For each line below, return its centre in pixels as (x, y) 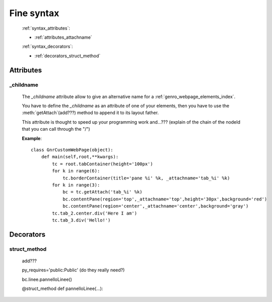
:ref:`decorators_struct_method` (67, 56)
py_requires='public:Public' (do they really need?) (73, 270)
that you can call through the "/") (56, 129)
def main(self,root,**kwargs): (80, 157)
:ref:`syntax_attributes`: (46, 28)
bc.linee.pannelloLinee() (47, 279)
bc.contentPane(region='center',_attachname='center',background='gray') (156, 206)
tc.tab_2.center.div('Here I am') (95, 213)
